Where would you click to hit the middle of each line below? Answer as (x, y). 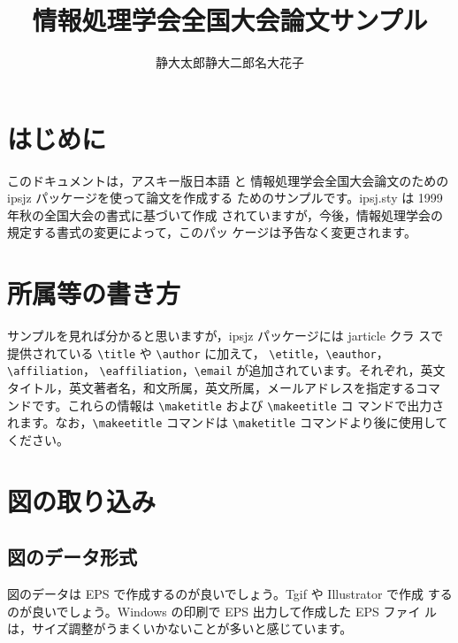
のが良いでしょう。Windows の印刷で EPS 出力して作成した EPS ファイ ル (222, 611)
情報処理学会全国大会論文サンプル (230, 20)
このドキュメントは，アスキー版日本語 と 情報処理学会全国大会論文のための (228, 180)
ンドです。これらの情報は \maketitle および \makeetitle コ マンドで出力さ (226, 405)
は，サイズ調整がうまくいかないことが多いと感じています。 (180, 628)
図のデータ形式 (72, 557)
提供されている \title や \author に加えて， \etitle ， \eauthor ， (198, 352)
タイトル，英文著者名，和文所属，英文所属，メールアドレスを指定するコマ (224, 388)
